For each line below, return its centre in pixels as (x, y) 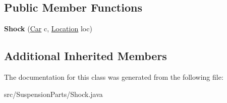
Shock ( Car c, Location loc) (48, 29)
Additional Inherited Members (86, 56)
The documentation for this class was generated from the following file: (114, 77)
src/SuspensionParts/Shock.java (53, 94)
